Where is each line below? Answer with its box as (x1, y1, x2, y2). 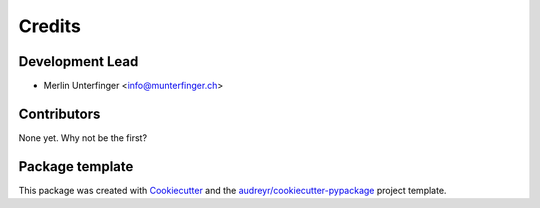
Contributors (18, 105, 101, 122)
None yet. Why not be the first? (18, 131, 148, 144)
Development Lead (18, 53, 139, 70)
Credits (18, 15, 82, 37)
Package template (18, 158, 134, 175)
